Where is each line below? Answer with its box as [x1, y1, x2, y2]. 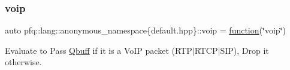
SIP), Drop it [220, 44, 269, 56]
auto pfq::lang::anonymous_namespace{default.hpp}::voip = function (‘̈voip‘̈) [5, 24, 286, 36]
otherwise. [5, 56, 42, 68]
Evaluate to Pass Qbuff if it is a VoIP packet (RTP [5, 44, 192, 56]
